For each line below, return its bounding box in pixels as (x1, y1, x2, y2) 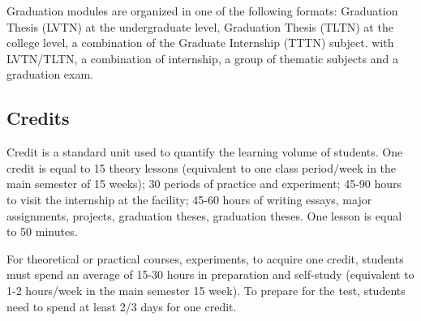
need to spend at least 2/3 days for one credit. (6, 297, 237, 315)
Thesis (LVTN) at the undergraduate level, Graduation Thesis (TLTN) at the (6, 18, 393, 35)
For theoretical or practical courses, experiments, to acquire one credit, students (6, 250, 404, 267)
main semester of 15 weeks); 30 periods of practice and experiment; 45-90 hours (6, 175, 402, 192)
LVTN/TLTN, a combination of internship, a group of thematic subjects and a (6, 49, 398, 66)
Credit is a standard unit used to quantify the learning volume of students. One (6, 143, 403, 160)
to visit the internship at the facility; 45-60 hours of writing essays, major (6, 190, 372, 208)
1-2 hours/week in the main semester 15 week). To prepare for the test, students (6, 281, 406, 298)
